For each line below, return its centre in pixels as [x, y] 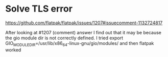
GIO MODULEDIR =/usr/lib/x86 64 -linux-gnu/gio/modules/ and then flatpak [80, 44]
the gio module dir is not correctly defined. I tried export [64, 38]
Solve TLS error [39, 9]
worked [13, 50]
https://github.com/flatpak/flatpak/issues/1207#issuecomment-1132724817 [84, 23]
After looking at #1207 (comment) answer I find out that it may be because [83, 32]
